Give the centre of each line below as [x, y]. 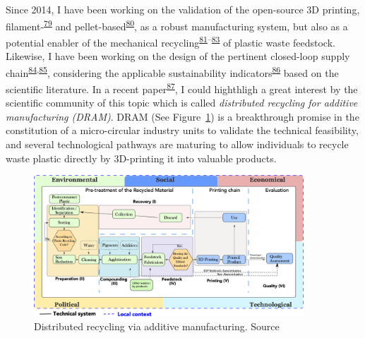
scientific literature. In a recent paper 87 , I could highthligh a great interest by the [182, 87]
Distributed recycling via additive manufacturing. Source [157, 326]
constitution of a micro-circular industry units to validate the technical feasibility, [182, 130]
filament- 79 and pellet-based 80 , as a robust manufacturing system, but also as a [177, 25]
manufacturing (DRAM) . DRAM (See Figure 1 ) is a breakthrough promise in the [182, 116]
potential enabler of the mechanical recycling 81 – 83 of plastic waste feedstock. [170, 41]
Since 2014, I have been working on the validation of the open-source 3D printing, [183, 9]
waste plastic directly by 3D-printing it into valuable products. [141, 158]
